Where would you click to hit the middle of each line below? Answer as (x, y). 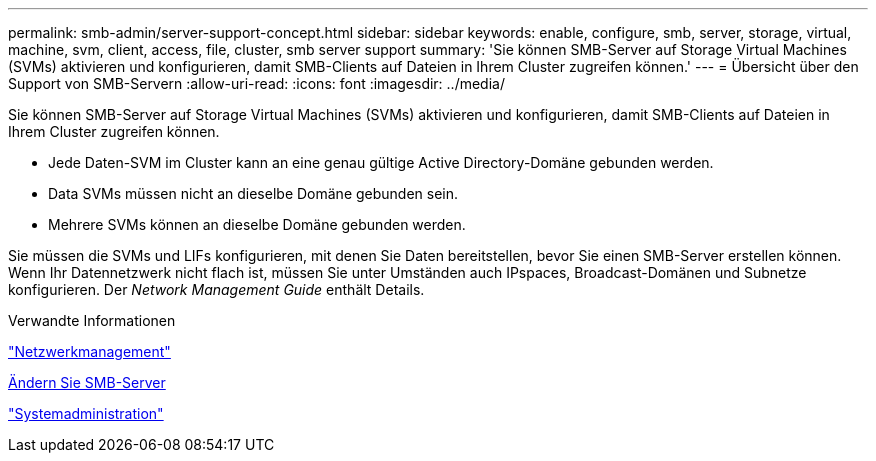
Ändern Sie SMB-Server (87, 382)
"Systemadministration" (86, 413)
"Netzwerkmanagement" (89, 351)
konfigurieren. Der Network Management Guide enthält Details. (216, 289)
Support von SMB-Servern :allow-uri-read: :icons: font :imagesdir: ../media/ (256, 83)
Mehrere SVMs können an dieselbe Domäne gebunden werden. (257, 224)
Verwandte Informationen (92, 320)
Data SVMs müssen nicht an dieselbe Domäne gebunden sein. (253, 193)
